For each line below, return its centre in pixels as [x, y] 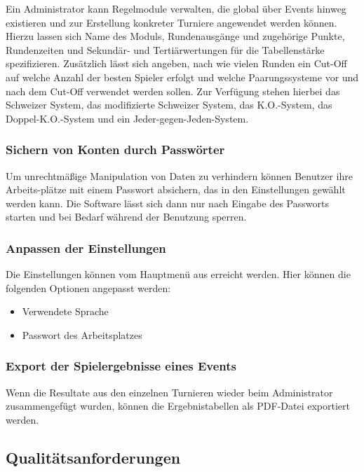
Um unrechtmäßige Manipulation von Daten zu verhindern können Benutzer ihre [179, 175]
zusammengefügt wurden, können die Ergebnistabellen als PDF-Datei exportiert [178, 406]
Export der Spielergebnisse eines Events [121, 366]
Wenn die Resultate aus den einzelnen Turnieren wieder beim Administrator [169, 392]
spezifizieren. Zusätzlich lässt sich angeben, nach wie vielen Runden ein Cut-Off [176, 63]
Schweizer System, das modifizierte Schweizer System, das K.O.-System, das [169, 105]
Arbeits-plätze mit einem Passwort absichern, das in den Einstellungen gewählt [176, 189]
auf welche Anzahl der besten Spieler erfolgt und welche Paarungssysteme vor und [182, 77]
